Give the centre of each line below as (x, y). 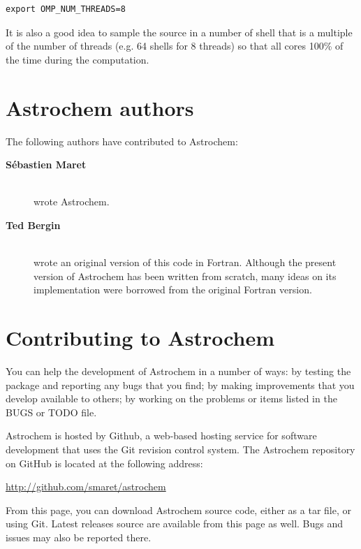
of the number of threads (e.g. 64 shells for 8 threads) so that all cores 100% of (175, 46)
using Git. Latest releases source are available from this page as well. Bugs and (175, 524)
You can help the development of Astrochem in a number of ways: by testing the (178, 371)
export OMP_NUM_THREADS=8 (66, 9)
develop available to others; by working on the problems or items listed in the (171, 398)
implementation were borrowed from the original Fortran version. (173, 290)
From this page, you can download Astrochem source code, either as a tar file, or (178, 510)
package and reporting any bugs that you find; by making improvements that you (180, 385)
